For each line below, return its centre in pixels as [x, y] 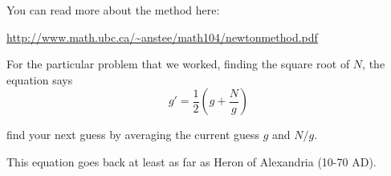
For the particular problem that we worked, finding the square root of [178, 64]
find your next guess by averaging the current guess [133, 135]
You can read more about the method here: [113, 10]
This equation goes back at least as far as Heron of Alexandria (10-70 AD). [191, 161]
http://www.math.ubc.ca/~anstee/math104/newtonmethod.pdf [162, 37]
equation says [40, 79]
